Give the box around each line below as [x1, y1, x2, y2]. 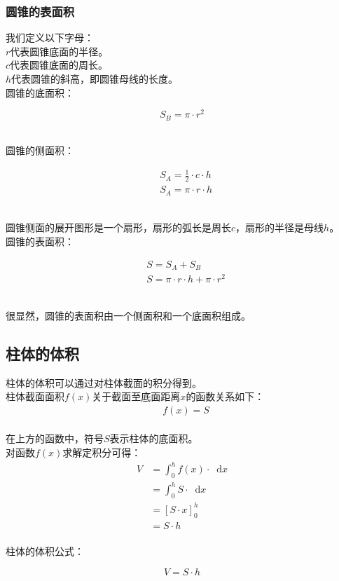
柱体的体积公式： [6, 544, 84, 559]
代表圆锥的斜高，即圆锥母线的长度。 [11, 71, 179, 86]
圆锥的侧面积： [6, 143, 74, 158]
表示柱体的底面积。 [109, 431, 198, 446]
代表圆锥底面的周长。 [10, 57, 109, 72]
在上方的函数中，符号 [6, 431, 104, 446]
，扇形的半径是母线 [235, 220, 324, 235]
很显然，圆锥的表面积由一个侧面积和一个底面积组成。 [6, 308, 251, 322]
